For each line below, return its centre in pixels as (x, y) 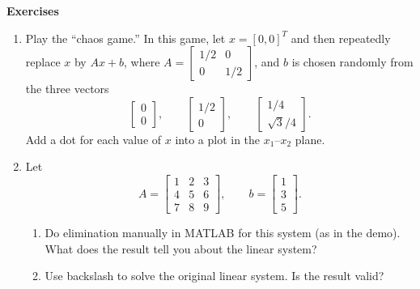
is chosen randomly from (352, 62)
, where (142, 62)
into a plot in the (218, 139)
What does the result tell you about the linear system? (181, 248)
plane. (310, 139)
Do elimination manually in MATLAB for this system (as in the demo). (223, 233)
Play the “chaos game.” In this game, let (125, 38)
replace (43, 62)
